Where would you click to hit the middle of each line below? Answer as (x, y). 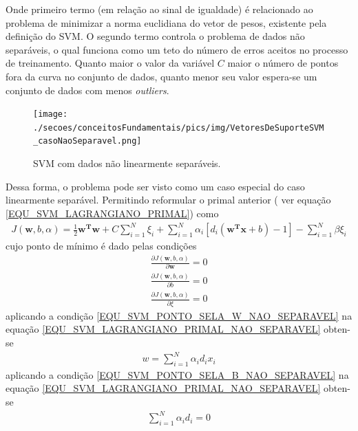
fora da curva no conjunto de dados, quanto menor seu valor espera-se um (161, 76)
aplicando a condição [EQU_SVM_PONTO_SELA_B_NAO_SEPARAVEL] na (177, 374)
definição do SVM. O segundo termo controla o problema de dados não (155, 36)
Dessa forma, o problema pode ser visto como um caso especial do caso (155, 186)
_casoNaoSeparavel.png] (87, 141)
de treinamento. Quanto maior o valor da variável (110, 63)
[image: (51, 114)
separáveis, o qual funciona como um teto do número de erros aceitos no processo (177, 49)
